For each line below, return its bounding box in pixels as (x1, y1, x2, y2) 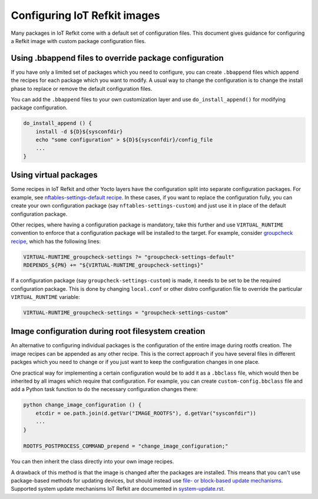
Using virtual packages (11, 170, 98, 180)
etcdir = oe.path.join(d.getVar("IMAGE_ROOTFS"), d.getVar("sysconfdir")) (35, 410, 256, 416)
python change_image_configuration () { (23, 402, 141, 408)
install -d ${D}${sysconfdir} (35, 128, 123, 135)
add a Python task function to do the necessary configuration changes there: (11, 386, 198, 393)
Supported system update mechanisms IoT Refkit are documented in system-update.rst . (11, 485, 225, 493)
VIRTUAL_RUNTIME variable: (11, 293, 80, 300)
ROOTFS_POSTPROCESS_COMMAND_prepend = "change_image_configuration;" (23, 443, 228, 449)
